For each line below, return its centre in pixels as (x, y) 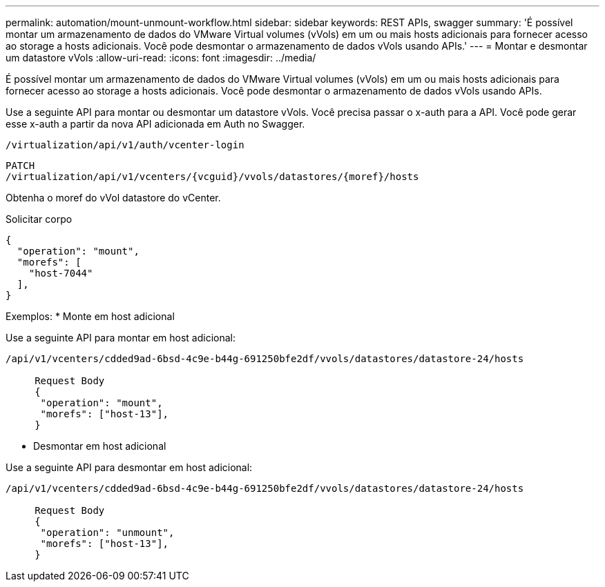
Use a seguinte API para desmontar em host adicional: (129, 467)
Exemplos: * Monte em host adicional (90, 316)
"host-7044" (61, 273)
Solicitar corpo (39, 219)
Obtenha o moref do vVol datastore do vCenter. (113, 198)
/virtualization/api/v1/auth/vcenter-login (125, 145)
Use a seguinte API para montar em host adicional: (121, 338)
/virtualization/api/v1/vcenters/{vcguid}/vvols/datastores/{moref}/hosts (212, 177)
